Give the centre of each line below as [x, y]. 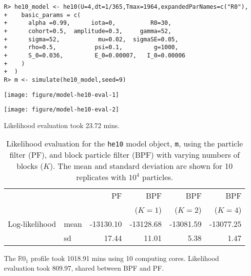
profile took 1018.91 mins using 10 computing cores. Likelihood [125, 258]
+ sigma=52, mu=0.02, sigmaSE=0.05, [91, 39]
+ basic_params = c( [42, 15]
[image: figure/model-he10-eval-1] [62, 95]
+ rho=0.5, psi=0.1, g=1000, [91, 47]
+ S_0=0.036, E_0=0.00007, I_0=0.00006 [95, 55]
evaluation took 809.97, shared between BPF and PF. [84, 268]
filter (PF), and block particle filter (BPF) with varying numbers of [125, 155]
